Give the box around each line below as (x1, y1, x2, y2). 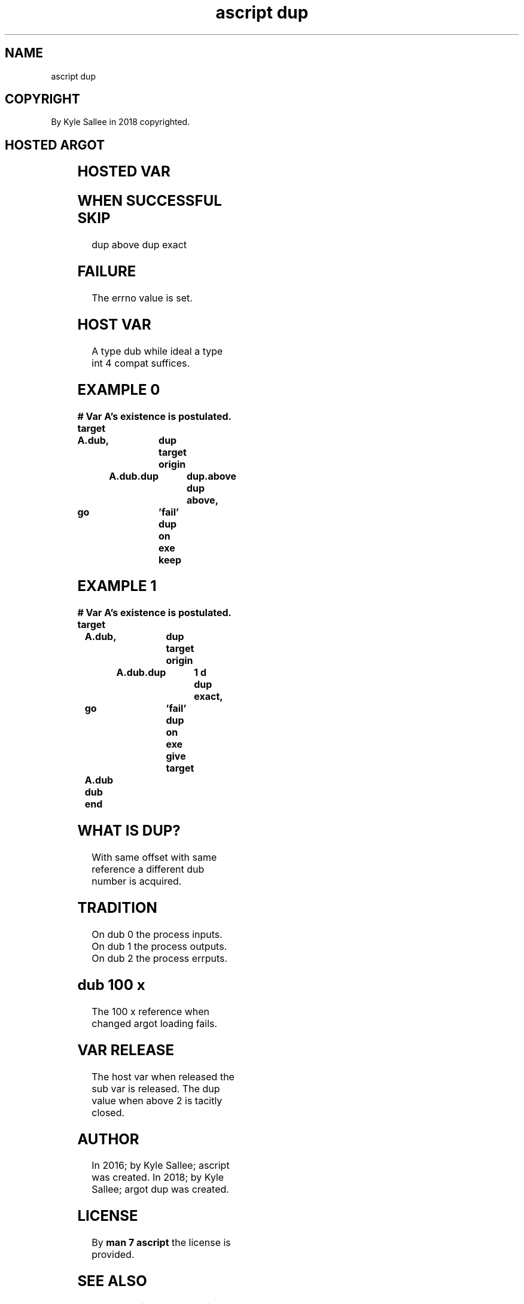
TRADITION (77, 899, 157, 917)
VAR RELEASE (77, 1041, 175, 1059)
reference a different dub (92, 863, 205, 876)
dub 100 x (77, 976, 145, 994)
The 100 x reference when (92, 1005, 210, 1017)
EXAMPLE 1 (77, 577, 157, 595)
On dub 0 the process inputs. (92, 928, 223, 940)
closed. (92, 1106, 125, 1119)
